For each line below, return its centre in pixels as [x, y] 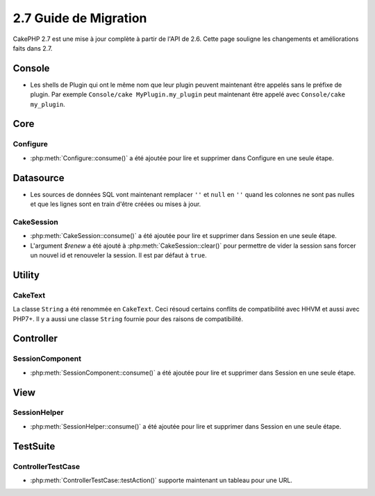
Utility [26, 275]
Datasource [39, 178]
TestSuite [34, 446]
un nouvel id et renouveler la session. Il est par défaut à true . [119, 255]
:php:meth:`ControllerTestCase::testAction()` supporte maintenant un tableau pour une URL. [161, 480]
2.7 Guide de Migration [80, 18]
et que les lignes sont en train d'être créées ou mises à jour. [116, 204]
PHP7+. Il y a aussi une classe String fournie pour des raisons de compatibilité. [128, 318]
